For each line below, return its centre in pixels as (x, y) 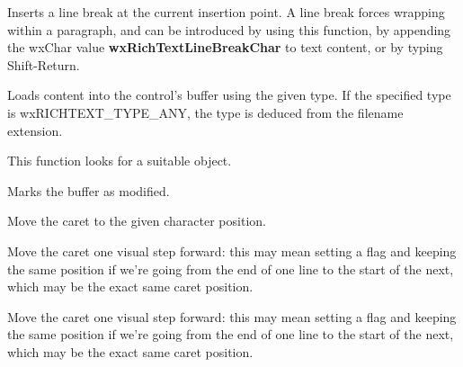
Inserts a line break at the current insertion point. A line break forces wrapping (226, 12)
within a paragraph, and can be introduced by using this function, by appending (229, 29)
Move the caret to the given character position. (137, 221)
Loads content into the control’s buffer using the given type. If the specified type (229, 95)
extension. (35, 130)
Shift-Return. (44, 64)
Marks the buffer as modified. (89, 190)
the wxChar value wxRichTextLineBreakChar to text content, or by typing (225, 47)
